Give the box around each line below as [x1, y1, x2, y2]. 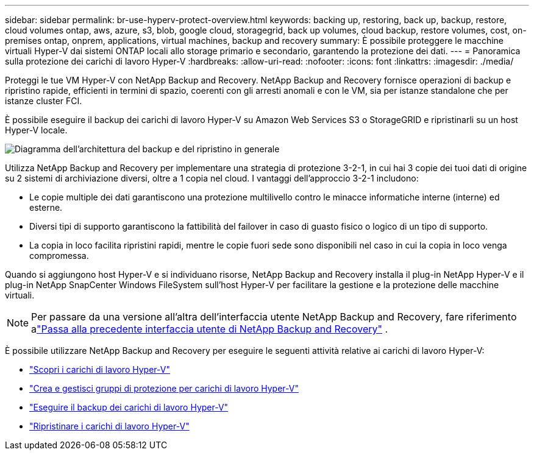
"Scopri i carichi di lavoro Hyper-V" [29, 364, 170, 375]
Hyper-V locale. [5, 125, 68, 135]
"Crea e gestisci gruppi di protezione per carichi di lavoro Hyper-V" [29, 383, 299, 393]
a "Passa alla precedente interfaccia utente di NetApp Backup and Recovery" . [31, 323, 388, 335]
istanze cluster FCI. [5, 96, 82, 106]
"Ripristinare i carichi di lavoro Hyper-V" [29, 421, 190, 431]
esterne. [29, 202, 63, 213]
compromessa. [29, 250, 89, 261]
